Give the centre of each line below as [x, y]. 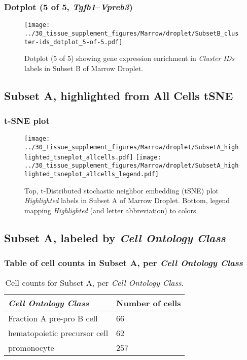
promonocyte [31, 348]
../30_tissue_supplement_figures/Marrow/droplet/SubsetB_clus [132, 33]
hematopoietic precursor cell [58, 333]
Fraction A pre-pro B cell [53, 318]
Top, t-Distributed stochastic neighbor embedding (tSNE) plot [122, 190]
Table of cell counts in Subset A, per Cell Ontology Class [123, 263]
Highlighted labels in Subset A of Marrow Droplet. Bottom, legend [127, 200]
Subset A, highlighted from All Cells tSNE [119, 95]
